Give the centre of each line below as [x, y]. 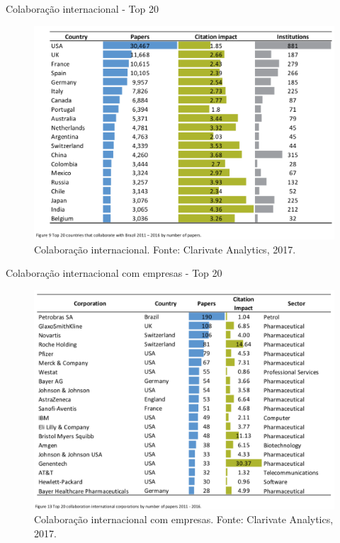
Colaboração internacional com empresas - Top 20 [114, 273]
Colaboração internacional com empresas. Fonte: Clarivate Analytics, [184, 519]
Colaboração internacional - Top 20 [82, 8]
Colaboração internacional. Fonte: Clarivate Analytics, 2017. [165, 249]
